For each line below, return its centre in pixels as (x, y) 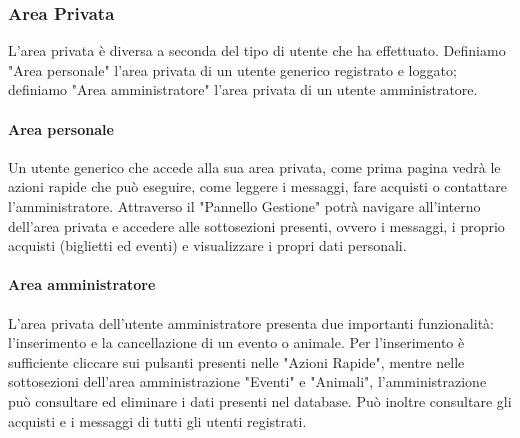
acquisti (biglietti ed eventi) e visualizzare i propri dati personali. (207, 245)
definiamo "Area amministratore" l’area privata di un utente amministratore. (243, 89)
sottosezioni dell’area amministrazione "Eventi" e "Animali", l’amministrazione (247, 381)
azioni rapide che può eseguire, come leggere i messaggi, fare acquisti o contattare (257, 186)
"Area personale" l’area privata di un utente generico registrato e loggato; (232, 69)
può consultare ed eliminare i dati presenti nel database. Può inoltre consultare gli (260, 400)
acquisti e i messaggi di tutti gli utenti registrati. (157, 420)
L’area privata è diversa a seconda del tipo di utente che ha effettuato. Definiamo (257, 50)
